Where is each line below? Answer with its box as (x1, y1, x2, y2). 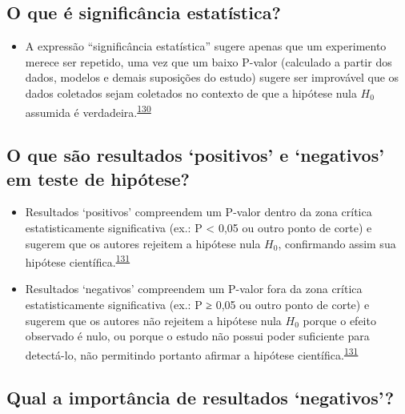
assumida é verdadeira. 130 (25, 101, 151, 120)
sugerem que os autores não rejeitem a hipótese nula (25, 312, 282, 328)
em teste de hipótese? (6, 166, 190, 191)
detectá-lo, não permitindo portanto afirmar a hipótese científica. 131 (25, 344, 359, 363)
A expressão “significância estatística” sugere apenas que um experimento (25, 38, 387, 54)
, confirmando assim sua (278, 235, 396, 251)
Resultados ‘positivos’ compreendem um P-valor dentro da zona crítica (25, 203, 372, 220)
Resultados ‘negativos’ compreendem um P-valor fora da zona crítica (25, 280, 363, 297)
